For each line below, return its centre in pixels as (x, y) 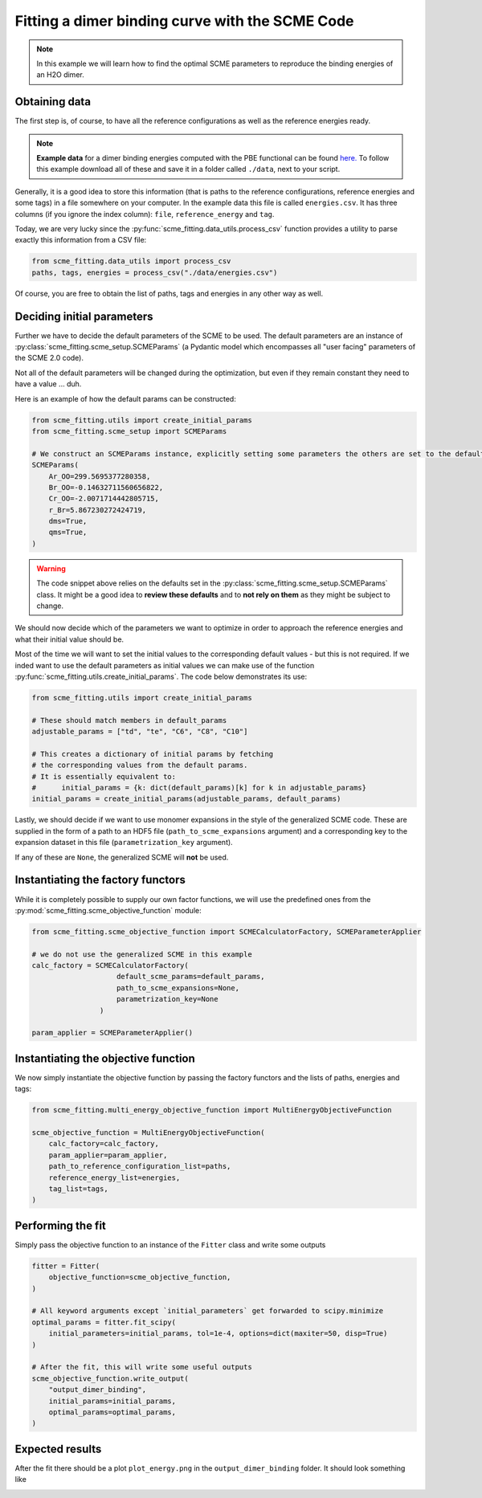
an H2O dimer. (60, 75)
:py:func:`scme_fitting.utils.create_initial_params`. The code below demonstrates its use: (161, 676)
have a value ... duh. (48, 384)
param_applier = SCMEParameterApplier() (112, 1033)
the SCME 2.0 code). (49, 358)
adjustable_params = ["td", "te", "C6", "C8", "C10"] (140, 732)
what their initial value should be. (69, 639)
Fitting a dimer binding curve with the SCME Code (184, 21)
